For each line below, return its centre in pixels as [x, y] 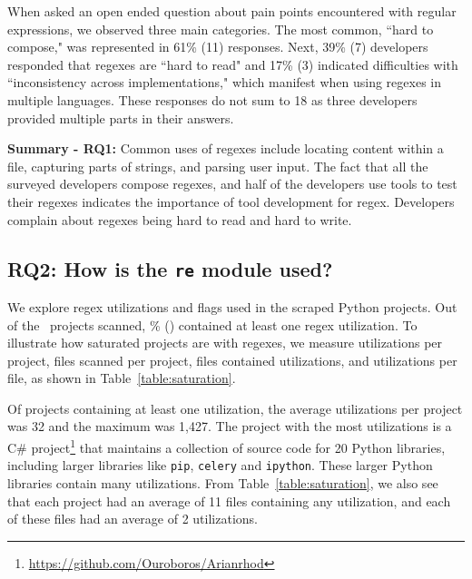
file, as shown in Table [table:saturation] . [122, 378]
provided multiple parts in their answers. [121, 118]
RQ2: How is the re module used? [170, 268]
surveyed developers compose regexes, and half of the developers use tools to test [232, 184]
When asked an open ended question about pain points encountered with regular [232, 11]
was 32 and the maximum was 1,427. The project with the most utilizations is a [230, 426]
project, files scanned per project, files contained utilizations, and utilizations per [232, 360]
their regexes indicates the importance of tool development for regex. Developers [231, 201]
